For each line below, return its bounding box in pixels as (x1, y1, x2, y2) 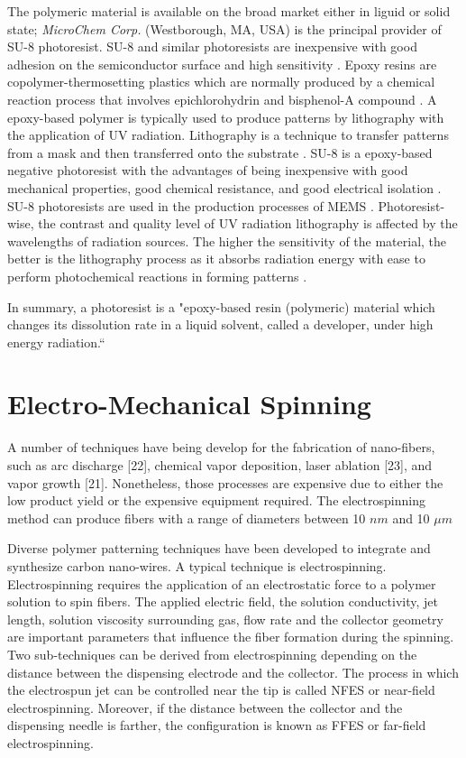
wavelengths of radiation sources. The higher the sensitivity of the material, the (7, 231, 447, 250)
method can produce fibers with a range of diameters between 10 (7, 508, 366, 527)
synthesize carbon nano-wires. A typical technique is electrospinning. (7, 556, 387, 575)
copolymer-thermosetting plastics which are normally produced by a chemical (7, 72, 435, 91)
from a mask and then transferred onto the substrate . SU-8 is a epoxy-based (7, 143, 433, 162)
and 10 (392, 508, 430, 527)
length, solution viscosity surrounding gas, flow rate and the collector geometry (7, 609, 443, 628)
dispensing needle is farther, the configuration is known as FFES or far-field (7, 716, 426, 735)
